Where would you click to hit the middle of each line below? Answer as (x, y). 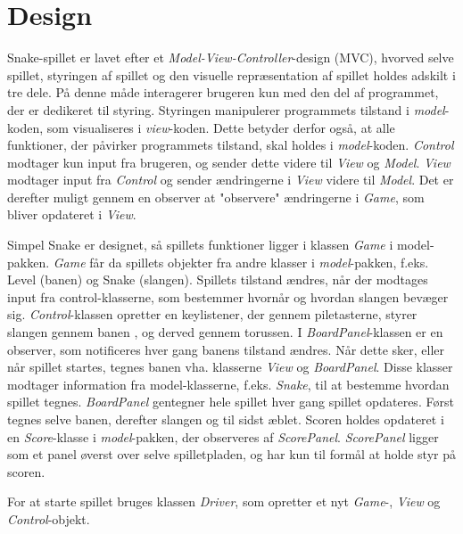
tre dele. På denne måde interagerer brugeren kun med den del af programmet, (223, 92)
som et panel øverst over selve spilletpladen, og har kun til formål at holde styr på (232, 454)
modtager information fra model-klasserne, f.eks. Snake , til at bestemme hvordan (228, 384)
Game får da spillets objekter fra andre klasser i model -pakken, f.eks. (241, 262)
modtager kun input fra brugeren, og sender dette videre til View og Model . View (229, 162)
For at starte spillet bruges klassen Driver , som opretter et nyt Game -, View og (224, 501)
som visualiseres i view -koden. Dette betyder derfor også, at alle (221, 127)
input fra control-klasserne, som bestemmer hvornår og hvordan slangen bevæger (228, 296)
